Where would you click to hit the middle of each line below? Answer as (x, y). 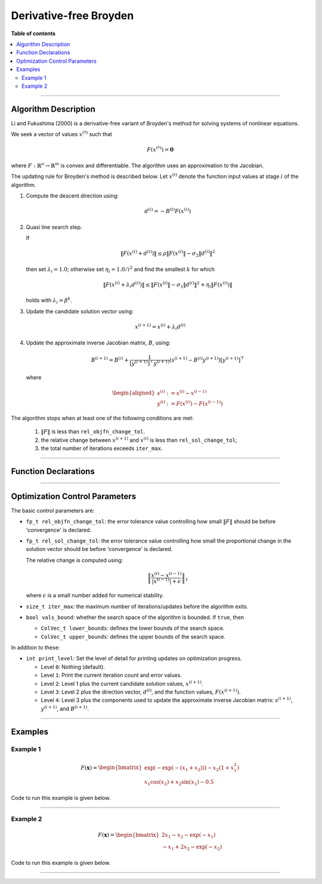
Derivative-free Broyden (72, 16)
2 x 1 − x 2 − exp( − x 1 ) (188, 836)
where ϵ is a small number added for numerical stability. (95, 595)
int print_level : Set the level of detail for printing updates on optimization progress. (134, 658)
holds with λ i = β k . (49, 301)
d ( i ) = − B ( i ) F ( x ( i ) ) (168, 211)
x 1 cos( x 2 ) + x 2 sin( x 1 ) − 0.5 (179, 783)
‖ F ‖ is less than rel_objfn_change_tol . (93, 432)
